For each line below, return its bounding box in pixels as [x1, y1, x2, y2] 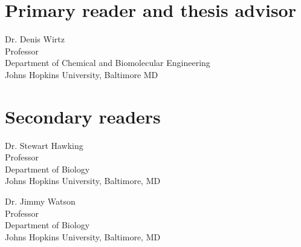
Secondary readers [5, 104, 161, 128]
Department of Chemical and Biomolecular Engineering [5, 56, 210, 69]
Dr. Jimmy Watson [5, 195, 76, 207]
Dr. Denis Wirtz [5, 33, 65, 45]
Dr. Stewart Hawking [5, 139, 83, 151]
